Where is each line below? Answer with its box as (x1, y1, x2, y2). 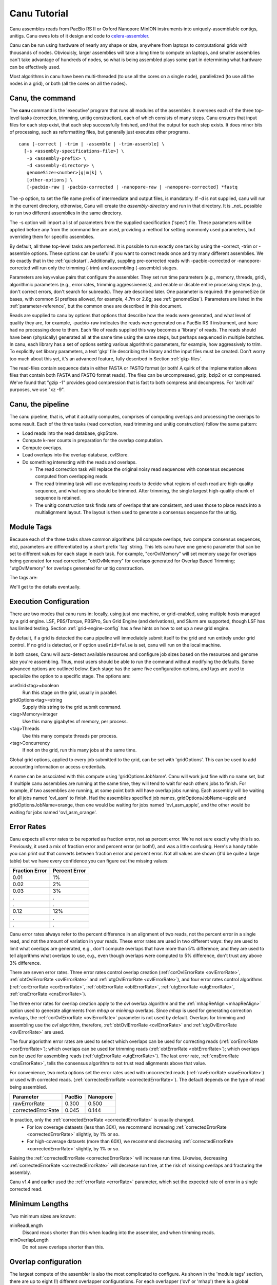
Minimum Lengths (9, 1199, 69, 1208)
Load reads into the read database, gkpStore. (22, 430, 118, 436)
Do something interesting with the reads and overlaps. (22, 459, 137, 465)
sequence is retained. (35, 495, 81, 501)
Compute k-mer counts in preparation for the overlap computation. (22, 437, 164, 444)
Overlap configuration (9, 1257, 82, 1266)
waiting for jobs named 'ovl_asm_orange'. (9, 809, 97, 815)
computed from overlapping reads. (35, 473, 109, 480)
